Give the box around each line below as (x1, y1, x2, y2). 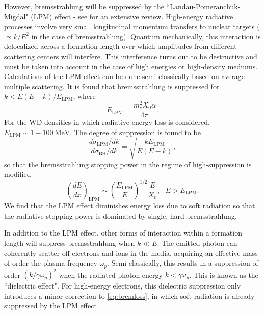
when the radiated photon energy (59, 269, 163, 280)
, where (73, 91, 96, 101)
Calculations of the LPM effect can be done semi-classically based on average (4, 71, 245, 82)
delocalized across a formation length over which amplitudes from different (4, 41, 237, 51)
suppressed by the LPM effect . (4, 300, 101, 311)
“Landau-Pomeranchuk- (166, 1, 241, 11)
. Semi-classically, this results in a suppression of (107, 257, 258, 268)
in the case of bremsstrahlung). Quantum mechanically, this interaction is (31, 31, 261, 41)
